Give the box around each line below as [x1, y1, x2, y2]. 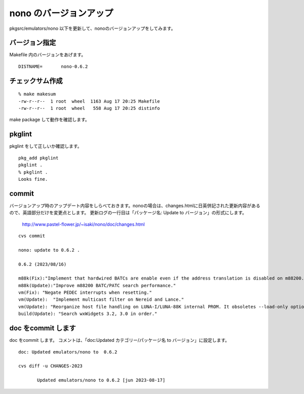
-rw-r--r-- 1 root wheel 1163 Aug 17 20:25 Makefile [18, 98, 160, 104]
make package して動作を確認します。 [9, 116, 90, 123]
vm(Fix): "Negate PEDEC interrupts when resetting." [18, 290, 152, 296]
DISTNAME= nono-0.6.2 [18, 63, 88, 69]
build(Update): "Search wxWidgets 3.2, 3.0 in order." [18, 311, 158, 317]
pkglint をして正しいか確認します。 [9, 143, 82, 149]
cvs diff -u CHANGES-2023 [18, 363, 83, 369]
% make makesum [18, 91, 56, 97]
